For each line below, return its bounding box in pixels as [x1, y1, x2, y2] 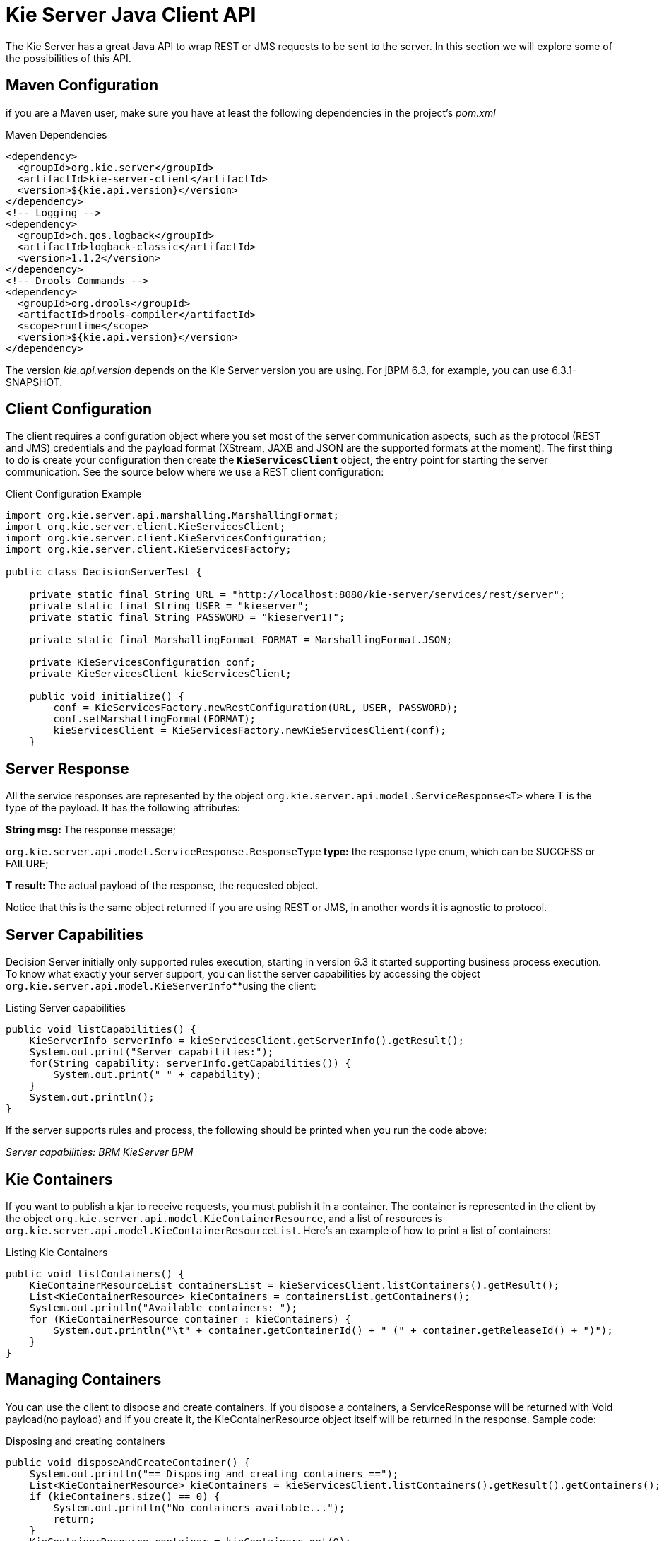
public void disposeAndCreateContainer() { [6, 1456, 250, 1468]
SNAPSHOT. [6, 375, 63, 388]
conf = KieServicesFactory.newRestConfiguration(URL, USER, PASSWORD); [53, 702, 458, 714]
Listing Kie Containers [6, 1246, 108, 1258]
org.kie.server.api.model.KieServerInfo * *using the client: [6, 980, 316, 992]
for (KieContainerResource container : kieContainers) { [29, 1313, 351, 1325]
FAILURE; [6, 857, 49, 870]
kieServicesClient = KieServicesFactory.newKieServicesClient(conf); [53, 725, 446, 737]
